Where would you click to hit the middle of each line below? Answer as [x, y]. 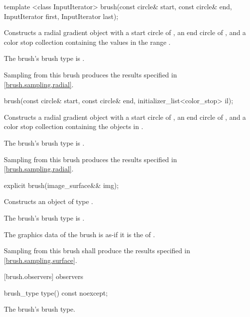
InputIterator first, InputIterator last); [61, 16]
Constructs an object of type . [49, 201]
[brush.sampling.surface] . [41, 260]
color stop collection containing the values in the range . [87, 42]
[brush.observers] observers [44, 276]
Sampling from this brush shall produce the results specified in [97, 251]
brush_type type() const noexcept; [56, 292]
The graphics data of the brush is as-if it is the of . [80, 234]
